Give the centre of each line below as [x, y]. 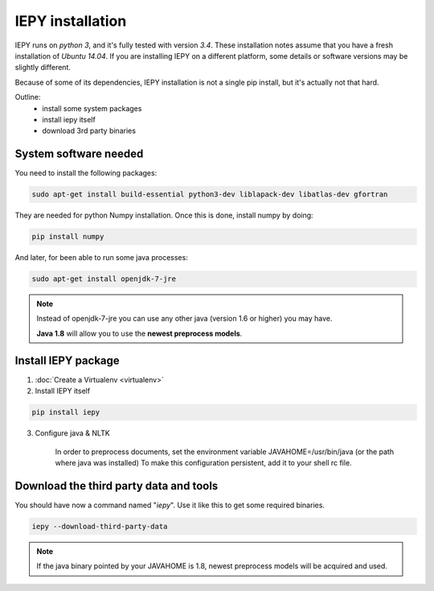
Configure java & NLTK [72, 433]
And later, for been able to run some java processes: [101, 258]
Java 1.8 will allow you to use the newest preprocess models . [139, 333]
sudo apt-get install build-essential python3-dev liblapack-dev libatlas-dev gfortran [210, 194]
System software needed [79, 154]
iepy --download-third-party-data [100, 526]
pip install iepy [66, 412]
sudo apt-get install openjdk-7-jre [104, 279]
